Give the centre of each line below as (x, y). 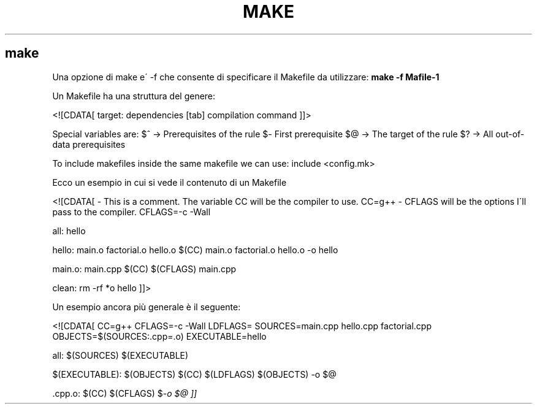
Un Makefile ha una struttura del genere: (134, 96)
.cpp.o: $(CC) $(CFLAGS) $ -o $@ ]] (125, 393)
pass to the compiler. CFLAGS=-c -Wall (131, 212)
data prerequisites (89, 144)
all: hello (69, 231)
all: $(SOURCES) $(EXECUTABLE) (120, 355)
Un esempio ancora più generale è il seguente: (147, 307)
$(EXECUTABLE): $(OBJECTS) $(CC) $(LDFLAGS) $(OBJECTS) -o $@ (194, 374)
